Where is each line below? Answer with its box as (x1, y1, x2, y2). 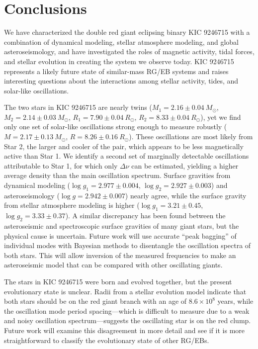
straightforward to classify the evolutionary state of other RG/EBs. (4, 335, 209, 345)
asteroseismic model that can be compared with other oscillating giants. (4, 260, 223, 270)
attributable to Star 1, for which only (4, 160, 118, 171)
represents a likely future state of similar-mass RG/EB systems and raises (4, 66, 229, 76)
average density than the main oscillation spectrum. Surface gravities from (4, 170, 231, 180)
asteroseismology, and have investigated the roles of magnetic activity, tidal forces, (4, 46, 255, 57)
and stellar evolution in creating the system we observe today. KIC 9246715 (4, 56, 234, 66)
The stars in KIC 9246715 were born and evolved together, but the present (4, 276, 232, 286)
